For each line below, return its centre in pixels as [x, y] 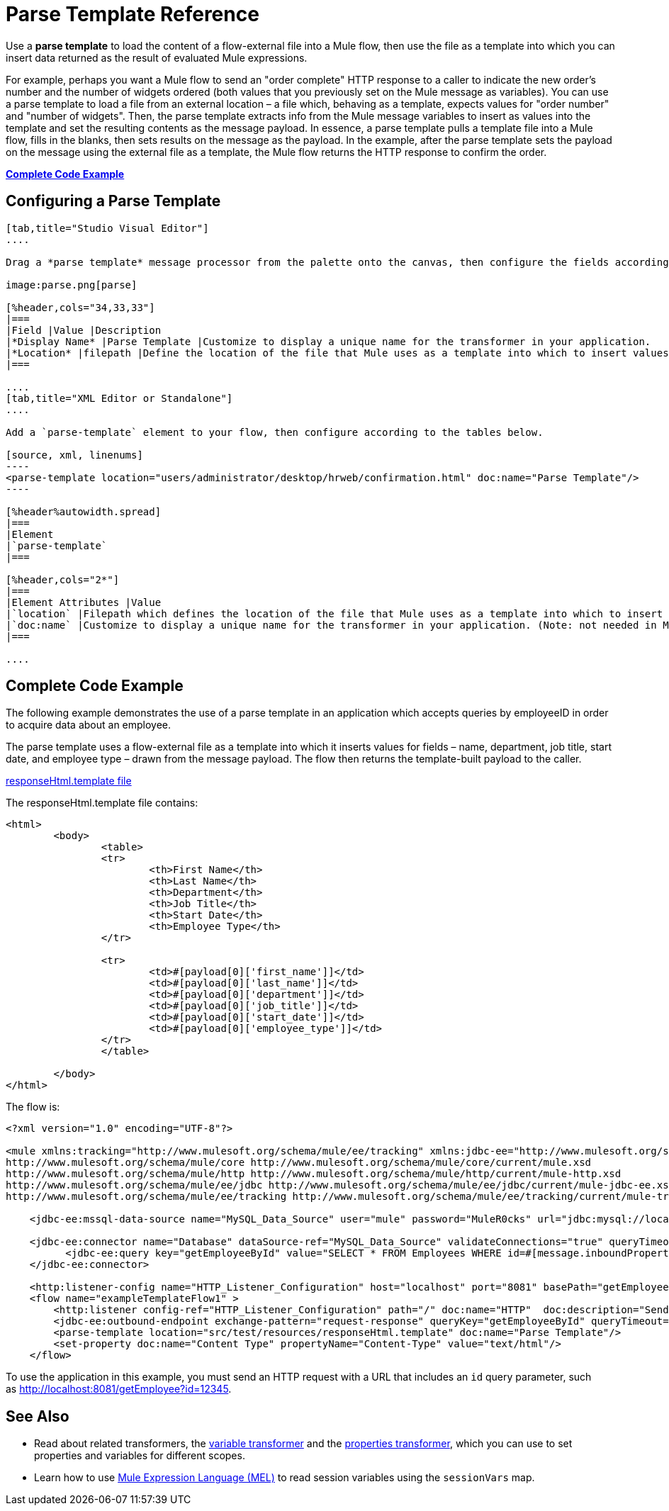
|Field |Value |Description [84, 330]
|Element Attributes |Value [84, 602]
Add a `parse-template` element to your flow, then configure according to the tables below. [275, 432]
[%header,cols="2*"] [63, 579]
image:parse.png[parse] [72, 285]
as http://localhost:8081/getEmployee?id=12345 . [119, 1389]
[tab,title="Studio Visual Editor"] [107, 228]
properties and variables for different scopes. [140, 1456]
